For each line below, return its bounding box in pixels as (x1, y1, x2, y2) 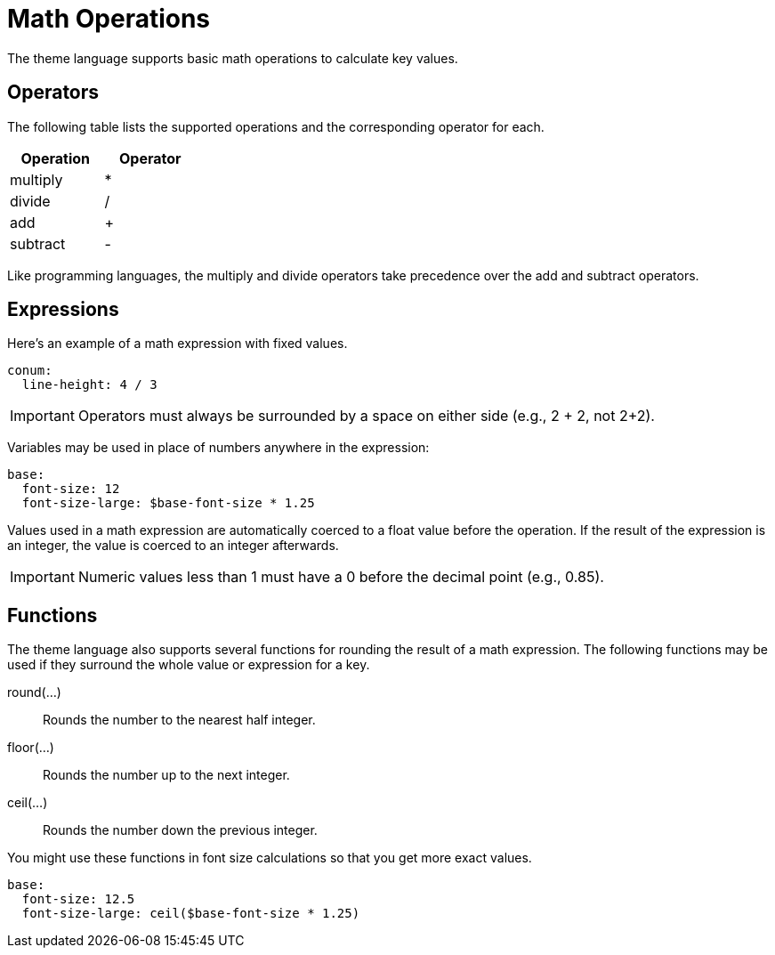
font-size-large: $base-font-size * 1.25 (21, 496, 315, 511)
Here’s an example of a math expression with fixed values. (7, 336, 348, 352)
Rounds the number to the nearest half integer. (43, 712, 316, 728)
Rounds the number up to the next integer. (43, 767, 290, 783)
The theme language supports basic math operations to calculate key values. (7, 50, 458, 66)
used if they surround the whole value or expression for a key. (7, 657, 370, 673)
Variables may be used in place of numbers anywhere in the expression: (7, 440, 430, 456)
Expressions (7, 298, 119, 321)
